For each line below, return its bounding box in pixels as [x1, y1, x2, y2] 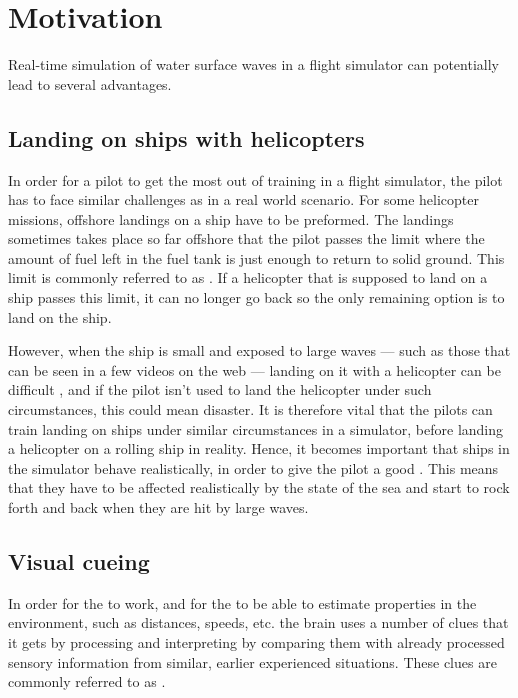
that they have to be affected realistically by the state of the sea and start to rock [8, 477, 510, 498]
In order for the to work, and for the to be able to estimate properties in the [8, 592, 477, 613]
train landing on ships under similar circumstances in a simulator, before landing [8, 418, 504, 439]
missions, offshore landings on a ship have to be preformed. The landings [8, 208, 454, 229]
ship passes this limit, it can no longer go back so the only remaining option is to [8, 287, 505, 308]
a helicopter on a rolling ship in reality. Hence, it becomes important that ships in [8, 438, 510, 459]
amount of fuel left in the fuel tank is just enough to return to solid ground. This [8, 247, 505, 268]
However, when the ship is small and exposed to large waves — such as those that [8, 340, 511, 361]
